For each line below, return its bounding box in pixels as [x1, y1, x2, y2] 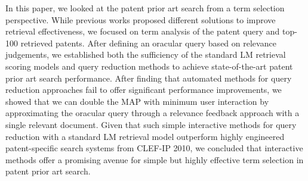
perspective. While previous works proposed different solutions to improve [5, 13, 276, 26]
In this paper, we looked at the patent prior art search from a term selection [5, 2, 285, 14]
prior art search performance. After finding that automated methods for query [5, 71, 292, 84]
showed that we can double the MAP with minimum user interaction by [5, 95, 269, 107]
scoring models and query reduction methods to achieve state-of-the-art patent [5, 60, 293, 72]
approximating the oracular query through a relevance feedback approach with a [5, 107, 300, 119]
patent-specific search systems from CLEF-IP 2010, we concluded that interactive [5, 142, 303, 154]
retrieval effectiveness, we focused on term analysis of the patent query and [5, 25, 280, 38]
